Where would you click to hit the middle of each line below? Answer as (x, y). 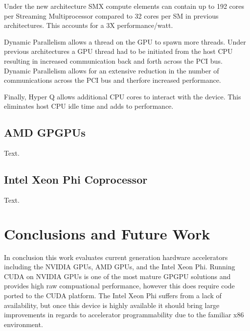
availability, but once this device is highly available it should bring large (112, 305)
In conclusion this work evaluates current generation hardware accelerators (116, 257)
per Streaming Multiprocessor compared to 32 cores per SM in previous (111, 15)
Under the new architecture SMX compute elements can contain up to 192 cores (124, 6)
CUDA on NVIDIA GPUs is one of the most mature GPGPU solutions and (117, 276)
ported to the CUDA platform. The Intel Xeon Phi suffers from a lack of (113, 296)
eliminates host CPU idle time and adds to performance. (89, 106)
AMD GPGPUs (45, 132)
